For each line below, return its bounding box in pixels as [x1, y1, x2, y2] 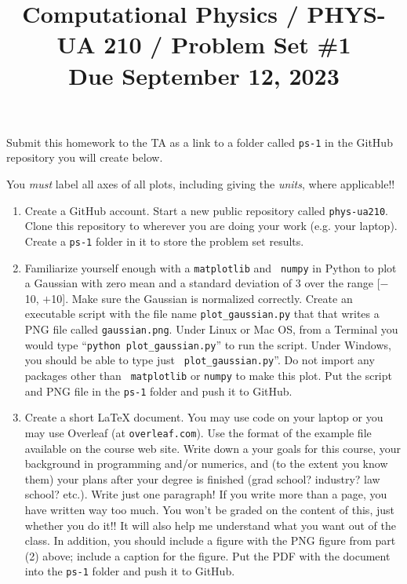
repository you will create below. [6, 149, 163, 166]
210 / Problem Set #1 [104, 28, 351, 60]
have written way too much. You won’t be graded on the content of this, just [24, 501, 394, 517]
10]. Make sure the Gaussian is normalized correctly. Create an [51, 290, 353, 306]
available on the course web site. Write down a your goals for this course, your [24, 440, 402, 456]
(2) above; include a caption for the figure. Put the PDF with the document [24, 547, 391, 564]
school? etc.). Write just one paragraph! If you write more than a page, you [24, 486, 387, 502]
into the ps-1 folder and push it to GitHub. [24, 563, 235, 579]
